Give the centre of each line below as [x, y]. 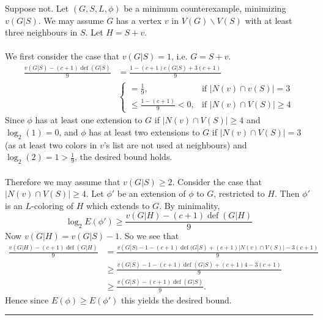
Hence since [27, 299]
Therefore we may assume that [63, 181]
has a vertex [139, 20]
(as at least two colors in [51, 144]
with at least [269, 20]
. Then [287, 193]
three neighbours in [41, 32]
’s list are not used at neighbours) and [175, 144]
